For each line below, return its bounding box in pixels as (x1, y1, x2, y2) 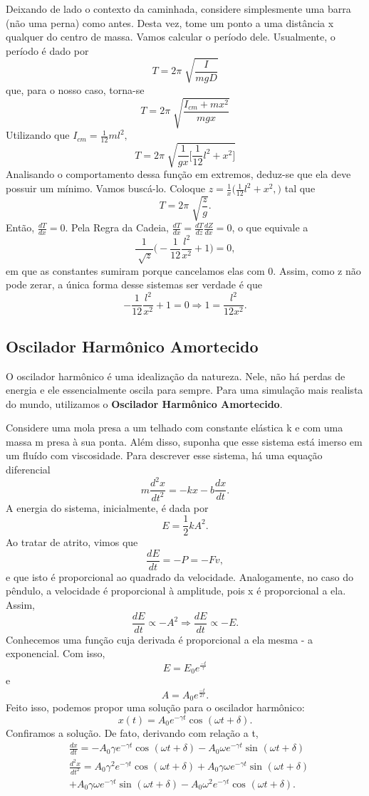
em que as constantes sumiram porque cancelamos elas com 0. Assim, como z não (6, 263, 361, 278)
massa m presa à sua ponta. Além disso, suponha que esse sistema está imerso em (6, 434, 363, 449)
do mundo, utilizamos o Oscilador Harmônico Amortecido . (6, 396, 283, 411)
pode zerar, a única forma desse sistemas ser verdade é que (6, 277, 262, 292)
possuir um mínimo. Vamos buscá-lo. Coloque (6, 181, 205, 196)
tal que (284, 181, 316, 196)
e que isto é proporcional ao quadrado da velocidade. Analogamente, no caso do (6, 569, 353, 584)
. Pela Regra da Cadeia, (65, 220, 169, 235)
